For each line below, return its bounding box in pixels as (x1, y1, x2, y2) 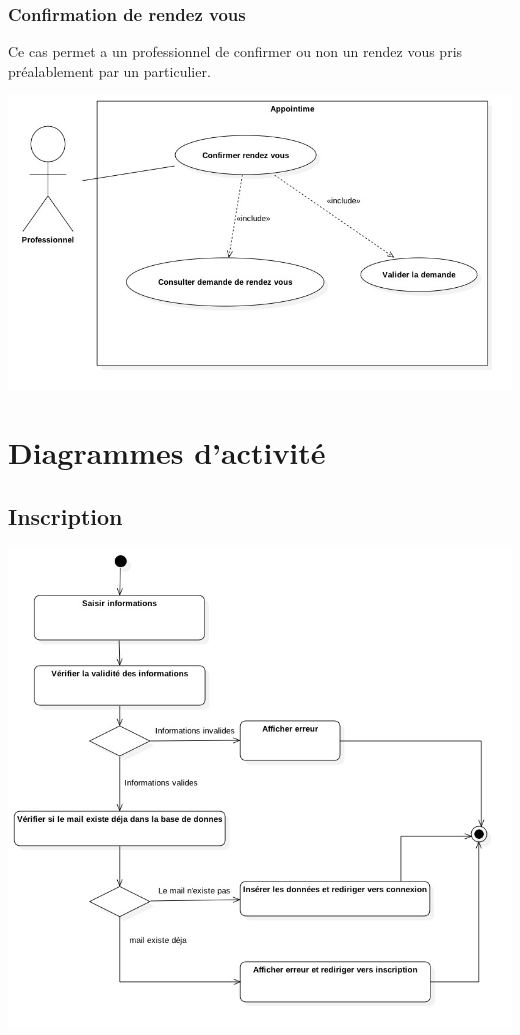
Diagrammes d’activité (8, 432, 326, 473)
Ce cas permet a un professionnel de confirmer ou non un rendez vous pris (8, 41, 463, 62)
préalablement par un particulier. (8, 60, 211, 81)
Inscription (8, 500, 123, 531)
